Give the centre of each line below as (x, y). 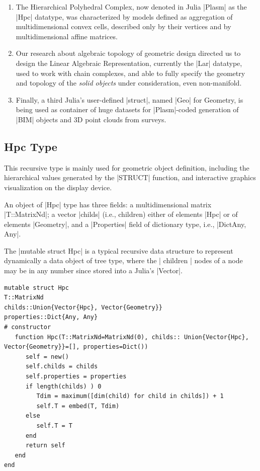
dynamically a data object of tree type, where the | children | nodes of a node (123, 260)
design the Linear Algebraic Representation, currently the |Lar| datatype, (129, 63)
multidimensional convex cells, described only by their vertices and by (123, 26)
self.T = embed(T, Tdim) (78, 406)
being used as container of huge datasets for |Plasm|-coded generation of (127, 109)
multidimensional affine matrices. (67, 36)
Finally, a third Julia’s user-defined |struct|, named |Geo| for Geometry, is (129, 99)
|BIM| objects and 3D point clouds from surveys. (91, 119)
